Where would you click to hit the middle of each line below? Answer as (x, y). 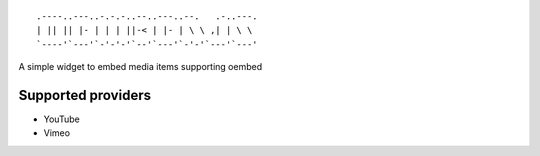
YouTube (61, 119)
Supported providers (85, 95)
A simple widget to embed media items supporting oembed (140, 67)
